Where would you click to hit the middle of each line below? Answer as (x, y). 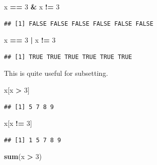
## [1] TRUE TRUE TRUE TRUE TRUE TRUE (68, 57)
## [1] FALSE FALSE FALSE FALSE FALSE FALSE (79, 24)
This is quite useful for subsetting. (56, 73)
